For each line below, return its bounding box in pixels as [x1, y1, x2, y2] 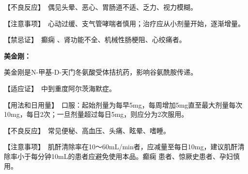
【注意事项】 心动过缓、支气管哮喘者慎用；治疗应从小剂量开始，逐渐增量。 [4, 18, 245, 28]
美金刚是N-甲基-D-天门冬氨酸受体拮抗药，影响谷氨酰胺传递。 [4, 67, 198, 77]
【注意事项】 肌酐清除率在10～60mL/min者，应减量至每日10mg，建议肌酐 [4, 142, 238, 152]
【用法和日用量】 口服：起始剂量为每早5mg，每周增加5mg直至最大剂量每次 [4, 99, 243, 110]
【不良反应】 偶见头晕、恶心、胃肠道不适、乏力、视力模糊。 [4, 2, 197, 12]
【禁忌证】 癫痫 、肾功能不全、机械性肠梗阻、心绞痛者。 [4, 34, 186, 45]
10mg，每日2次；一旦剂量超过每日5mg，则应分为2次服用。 [4, 109, 188, 119]
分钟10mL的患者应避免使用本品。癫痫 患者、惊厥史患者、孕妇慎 [37, 151, 240, 161]
